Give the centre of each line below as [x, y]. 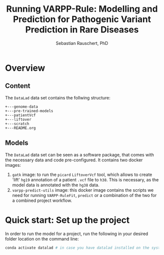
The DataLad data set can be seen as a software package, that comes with [80, 155]
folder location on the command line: [42, 239]
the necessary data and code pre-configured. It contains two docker [74, 160]
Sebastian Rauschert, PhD [82, 43]
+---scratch [17, 124]
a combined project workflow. [42, 200]
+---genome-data [21, 107]
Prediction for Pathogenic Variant [82, 19]
